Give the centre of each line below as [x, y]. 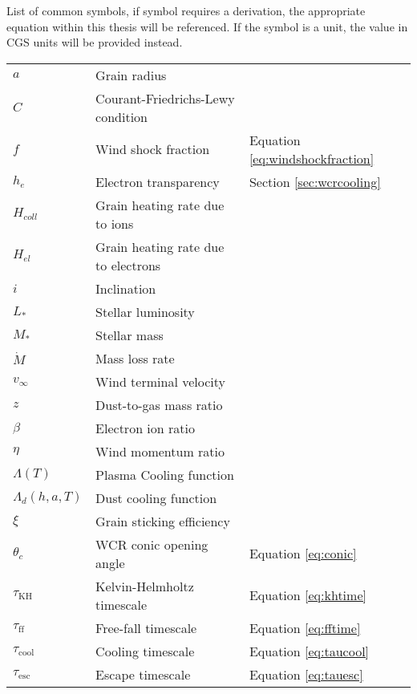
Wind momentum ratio [160, 451]
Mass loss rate [135, 358]
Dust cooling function [156, 497]
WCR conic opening [152, 544]
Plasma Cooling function [165, 474]
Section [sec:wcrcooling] [315, 181]
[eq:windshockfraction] [312, 158]
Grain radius [131, 75]
